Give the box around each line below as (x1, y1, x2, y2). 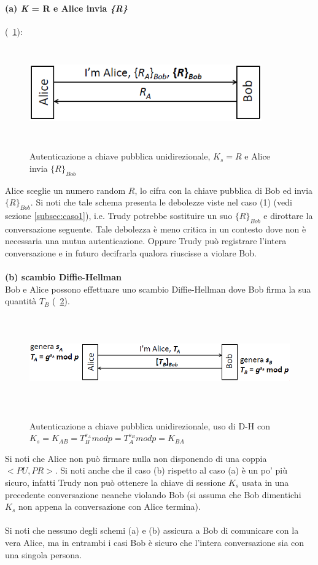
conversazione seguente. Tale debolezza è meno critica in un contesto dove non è (5, 222, 306, 235)
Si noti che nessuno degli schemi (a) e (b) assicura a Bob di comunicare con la (5, 524, 299, 537)
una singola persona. (5, 548, 82, 561)
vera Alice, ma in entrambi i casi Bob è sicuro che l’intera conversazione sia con (5, 536, 304, 548)
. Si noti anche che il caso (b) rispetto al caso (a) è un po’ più (55, 464, 288, 477)
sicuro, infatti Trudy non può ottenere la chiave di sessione (5, 476, 226, 489)
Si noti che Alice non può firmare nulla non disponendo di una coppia (5, 452, 267, 464)
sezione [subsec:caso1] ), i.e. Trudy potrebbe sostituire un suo (5, 209, 233, 221)
